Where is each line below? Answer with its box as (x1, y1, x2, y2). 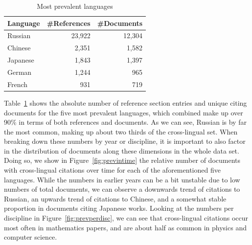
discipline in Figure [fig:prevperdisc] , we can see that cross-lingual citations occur (4, 213, 249, 223)
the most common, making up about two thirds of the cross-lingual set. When (4, 126, 238, 136)
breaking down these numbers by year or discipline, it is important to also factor (4, 136, 246, 146)
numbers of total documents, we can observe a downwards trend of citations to (4, 184, 240, 194)
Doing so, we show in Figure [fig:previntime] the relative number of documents (4, 155, 241, 165)
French (7, 79, 28, 89)
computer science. (4, 232, 57, 242)
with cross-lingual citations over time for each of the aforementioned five (4, 165, 221, 175)
